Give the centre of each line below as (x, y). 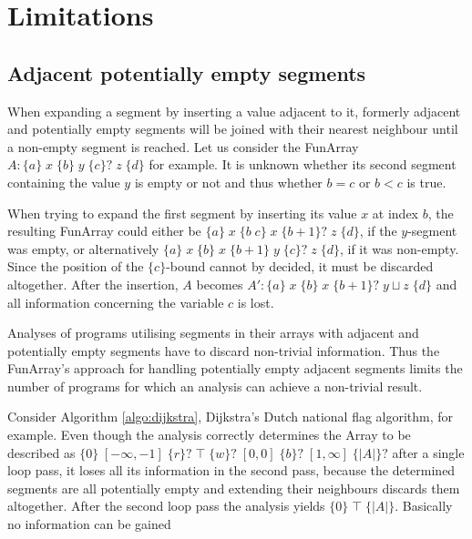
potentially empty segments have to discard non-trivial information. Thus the (224, 350)
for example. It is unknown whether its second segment (303, 164)
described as (41, 452)
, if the (378, 231)
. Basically (424, 506)
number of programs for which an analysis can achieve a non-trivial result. (215, 386)
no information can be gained (89, 524)
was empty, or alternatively (83, 248)
